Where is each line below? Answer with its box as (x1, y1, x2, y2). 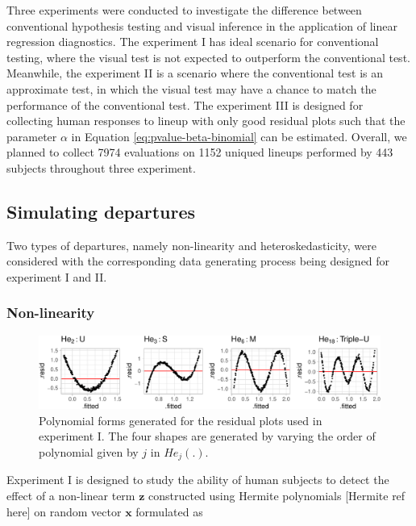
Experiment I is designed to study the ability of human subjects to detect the (6, 471, 389, 488)
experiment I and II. (6, 268, 107, 285)
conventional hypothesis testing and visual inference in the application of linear (6, 17, 397, 34)
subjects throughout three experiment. (6, 159, 196, 176)
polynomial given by (39, 444, 139, 461)
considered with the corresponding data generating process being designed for (6, 253, 390, 269)
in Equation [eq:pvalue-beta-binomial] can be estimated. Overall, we (71, 127, 407, 144)
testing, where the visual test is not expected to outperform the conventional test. (6, 48, 410, 65)
